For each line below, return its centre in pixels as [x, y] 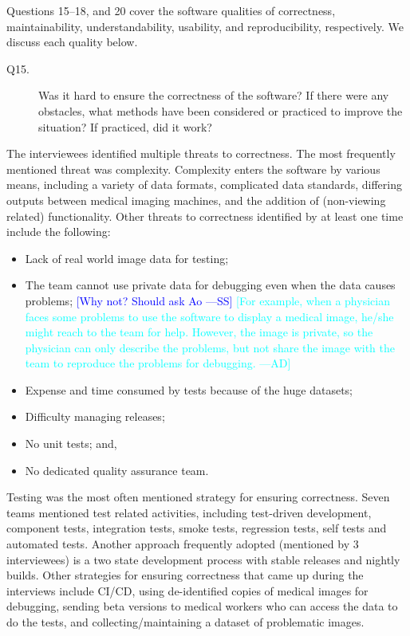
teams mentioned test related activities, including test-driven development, [189, 512]
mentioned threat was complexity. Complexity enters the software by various [193, 169]
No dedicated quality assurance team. [117, 470]
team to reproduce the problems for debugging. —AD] [158, 363]
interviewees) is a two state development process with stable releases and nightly [203, 559]
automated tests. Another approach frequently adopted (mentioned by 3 [183, 544]
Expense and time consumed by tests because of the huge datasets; [189, 389]
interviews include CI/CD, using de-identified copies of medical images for [187, 590]
